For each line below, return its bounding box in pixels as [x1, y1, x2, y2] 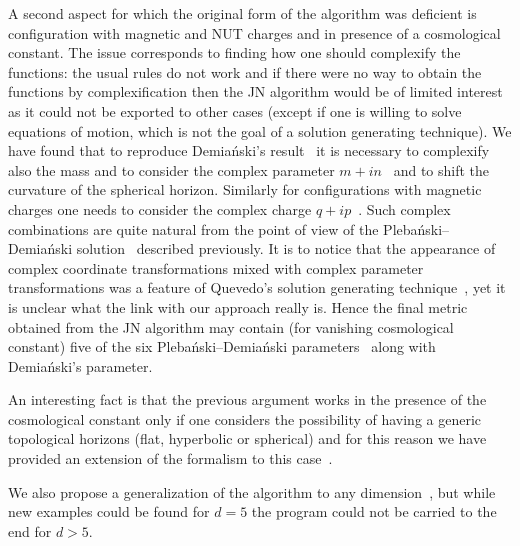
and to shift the [393, 159, 490, 180]
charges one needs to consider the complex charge [8, 198, 312, 219]
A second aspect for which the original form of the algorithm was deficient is [8, 3, 477, 23]
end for [8, 520, 52, 541]
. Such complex [358, 198, 451, 219]
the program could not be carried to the [251, 501, 497, 522]
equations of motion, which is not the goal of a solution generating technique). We [8, 120, 512, 141]
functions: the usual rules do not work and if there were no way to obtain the [8, 61, 482, 82]
